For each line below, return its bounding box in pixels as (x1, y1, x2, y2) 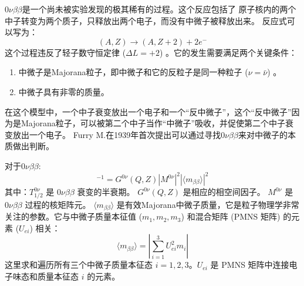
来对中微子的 (238, 128, 288, 140)
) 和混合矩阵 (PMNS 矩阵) (181, 210, 281, 223)
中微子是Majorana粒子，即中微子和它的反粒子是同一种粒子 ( (18, 66, 248, 78)
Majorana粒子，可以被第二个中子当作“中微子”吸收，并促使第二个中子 (21, 117, 285, 129)
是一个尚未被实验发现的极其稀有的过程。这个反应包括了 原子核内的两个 (22, 3, 296, 15)
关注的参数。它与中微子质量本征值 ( (5, 210, 143, 223)
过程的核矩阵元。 (25, 198, 91, 210)
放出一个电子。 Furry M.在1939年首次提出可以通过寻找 (12, 128, 221, 140)
